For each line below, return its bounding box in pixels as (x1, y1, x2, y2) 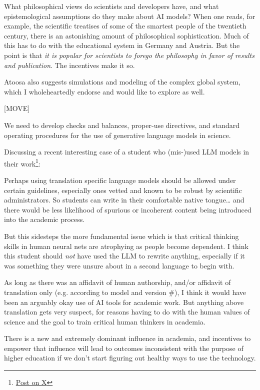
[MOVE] (4, 103, 30, 113)
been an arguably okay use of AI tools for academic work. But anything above (4, 296, 244, 307)
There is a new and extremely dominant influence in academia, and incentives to (4, 333, 251, 343)
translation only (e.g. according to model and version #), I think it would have (4, 286, 246, 297)
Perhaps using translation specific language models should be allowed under (4, 174, 236, 185)
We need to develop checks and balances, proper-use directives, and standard (4, 119, 240, 130)
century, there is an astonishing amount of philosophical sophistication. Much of (4, 30, 249, 40)
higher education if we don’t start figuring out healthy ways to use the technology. (4, 352, 256, 363)
